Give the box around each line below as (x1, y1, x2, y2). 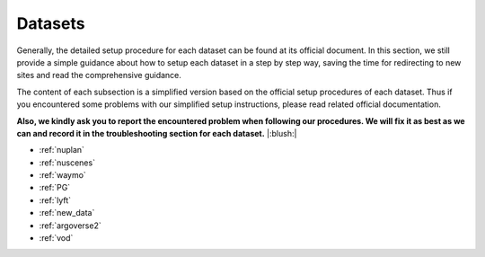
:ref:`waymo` (39, 170, 87, 181)
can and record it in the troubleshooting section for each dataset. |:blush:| (16, 128, 297, 138)
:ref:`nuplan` (39, 145, 85, 155)
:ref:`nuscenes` (39, 157, 96, 168)
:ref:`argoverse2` (39, 220, 102, 231)
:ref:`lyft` (39, 194, 72, 206)
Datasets (16, 13, 85, 33)
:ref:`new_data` (39, 208, 95, 218)
